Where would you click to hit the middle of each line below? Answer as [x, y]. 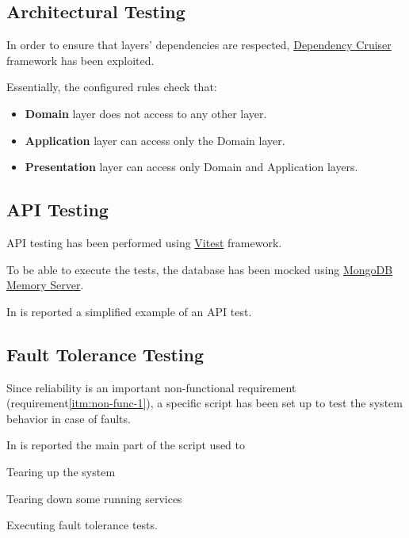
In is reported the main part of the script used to [126, 445]
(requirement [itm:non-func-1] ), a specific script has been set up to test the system [204, 403]
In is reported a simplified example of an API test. [129, 311]
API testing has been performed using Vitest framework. [144, 242]
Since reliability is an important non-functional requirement [151, 387]
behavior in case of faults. [69, 418]
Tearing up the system [61, 471]
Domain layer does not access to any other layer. [146, 113]
